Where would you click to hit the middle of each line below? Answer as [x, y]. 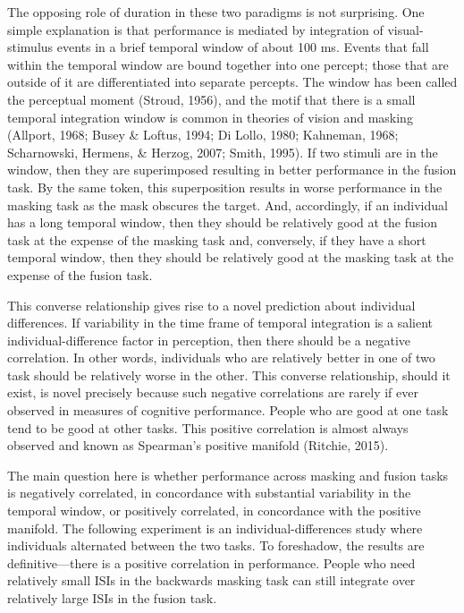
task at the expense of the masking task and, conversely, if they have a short [217, 239]
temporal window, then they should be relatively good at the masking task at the [231, 257]
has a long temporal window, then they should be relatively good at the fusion [223, 222]
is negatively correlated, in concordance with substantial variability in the [209, 493]
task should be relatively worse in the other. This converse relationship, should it [229, 375]
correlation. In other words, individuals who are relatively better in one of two [221, 358]
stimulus [30, 47]
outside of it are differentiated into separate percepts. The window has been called [232, 82]
